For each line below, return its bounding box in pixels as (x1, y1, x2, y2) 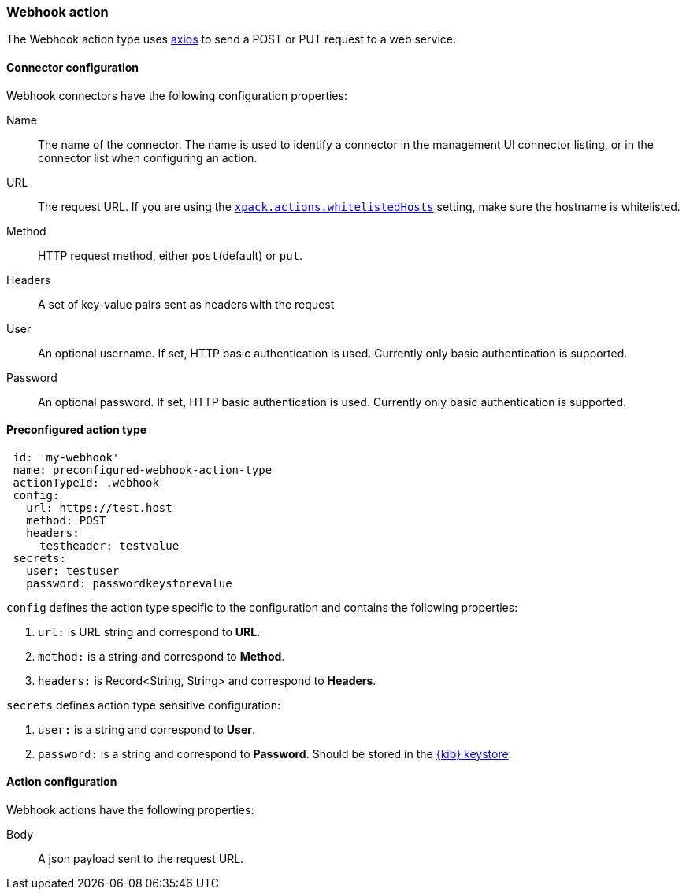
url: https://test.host (26, 501, 172, 514)
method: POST (26, 513, 106, 527)
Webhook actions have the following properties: (6, 803, 254, 817)
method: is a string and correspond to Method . (38, 649, 285, 663)
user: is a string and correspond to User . (38, 722, 255, 736)
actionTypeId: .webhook (13, 476, 159, 489)
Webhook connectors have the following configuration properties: (6, 88, 347, 102)
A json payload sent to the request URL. (38, 852, 244, 866)
